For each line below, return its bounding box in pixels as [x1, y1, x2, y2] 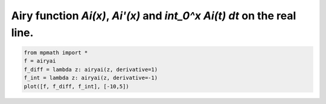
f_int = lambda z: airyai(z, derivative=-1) [24, 75, 158, 81]
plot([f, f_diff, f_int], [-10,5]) [24, 83, 129, 90]
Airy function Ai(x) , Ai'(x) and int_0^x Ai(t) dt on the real [11, 9, 296, 22]
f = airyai [24, 58, 56, 64]
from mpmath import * [24, 49, 88, 56]
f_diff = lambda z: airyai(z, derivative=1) [24, 66, 158, 73]
